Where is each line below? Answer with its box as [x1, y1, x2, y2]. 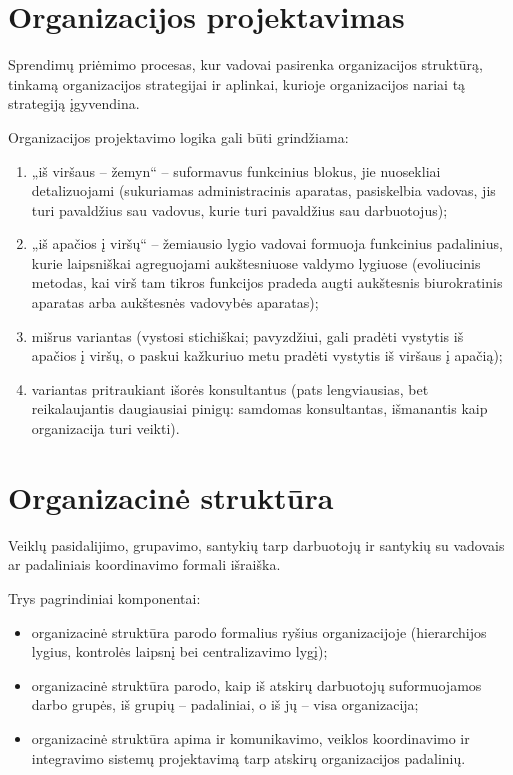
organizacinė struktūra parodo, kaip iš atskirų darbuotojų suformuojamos [31, 674, 482, 695]
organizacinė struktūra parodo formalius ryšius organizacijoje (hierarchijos [31, 621, 487, 642]
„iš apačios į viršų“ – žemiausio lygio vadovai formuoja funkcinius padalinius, [31, 233, 503, 254]
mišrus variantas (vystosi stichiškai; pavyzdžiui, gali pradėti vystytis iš [31, 325, 464, 346]
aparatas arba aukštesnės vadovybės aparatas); [31, 292, 319, 313]
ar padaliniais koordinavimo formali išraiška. [8, 554, 281, 575]
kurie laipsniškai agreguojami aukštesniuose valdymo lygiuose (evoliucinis [31, 252, 481, 273]
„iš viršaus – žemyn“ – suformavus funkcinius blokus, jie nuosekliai [31, 160, 441, 181]
